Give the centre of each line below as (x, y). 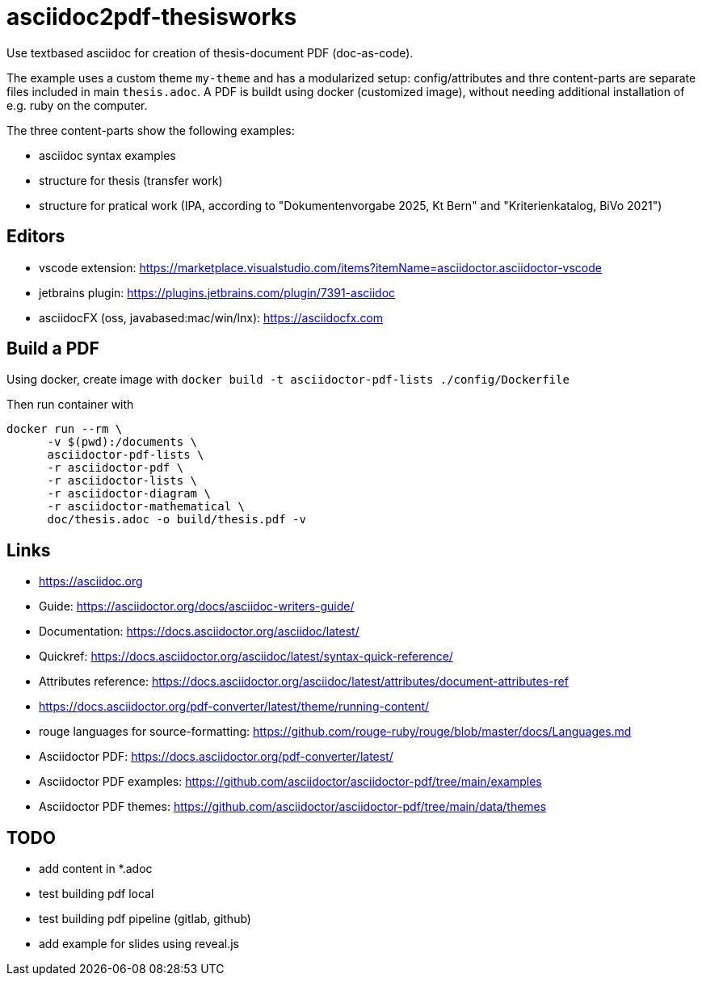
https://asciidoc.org (91, 581)
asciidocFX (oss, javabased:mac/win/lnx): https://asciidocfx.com (211, 317)
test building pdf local (97, 894)
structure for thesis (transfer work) (131, 180)
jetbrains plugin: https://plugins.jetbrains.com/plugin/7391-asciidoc (217, 292)
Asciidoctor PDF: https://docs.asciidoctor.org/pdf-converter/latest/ (216, 757)
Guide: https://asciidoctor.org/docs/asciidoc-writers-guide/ (197, 606)
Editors (36, 237)
